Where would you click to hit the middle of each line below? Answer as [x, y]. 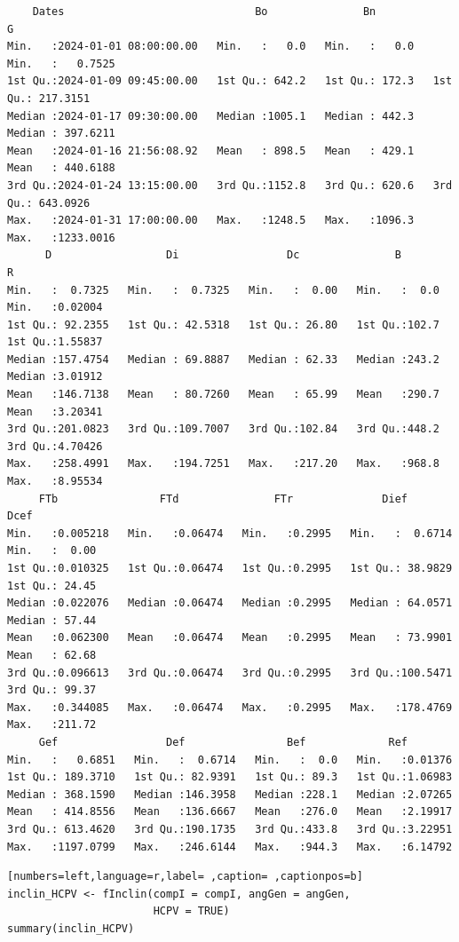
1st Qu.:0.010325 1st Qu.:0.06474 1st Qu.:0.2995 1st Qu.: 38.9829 [230, 568]
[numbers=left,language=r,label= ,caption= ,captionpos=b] [185, 877]
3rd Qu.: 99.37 [52, 690]
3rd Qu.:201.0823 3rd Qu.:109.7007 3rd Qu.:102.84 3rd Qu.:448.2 [223, 429]
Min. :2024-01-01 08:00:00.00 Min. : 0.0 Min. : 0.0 [211, 47]
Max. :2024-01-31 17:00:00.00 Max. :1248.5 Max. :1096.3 [211, 221]
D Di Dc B [223, 255]
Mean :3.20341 [55, 412]
